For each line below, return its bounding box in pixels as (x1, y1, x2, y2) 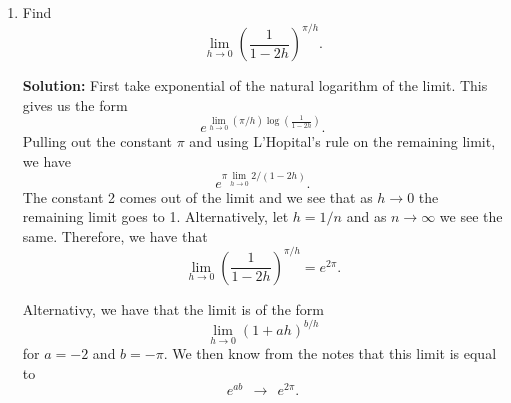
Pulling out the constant (22, 131, 173, 152)
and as (346, 206, 387, 227)
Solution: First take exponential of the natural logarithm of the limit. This (22, 75, 488, 96)
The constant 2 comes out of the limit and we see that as (22, 186, 373, 207)
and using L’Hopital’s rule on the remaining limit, (189, 131, 496, 152)
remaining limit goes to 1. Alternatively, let (22, 206, 289, 227)
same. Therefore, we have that (22, 225, 208, 246)
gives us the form (22, 94, 128, 115)
